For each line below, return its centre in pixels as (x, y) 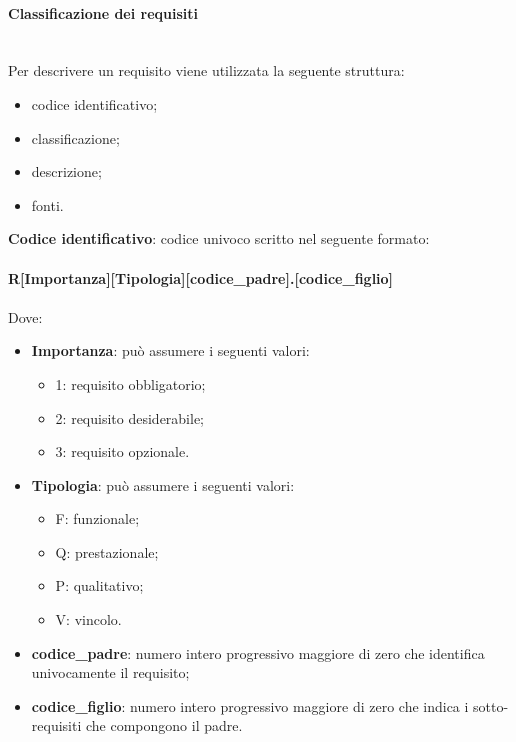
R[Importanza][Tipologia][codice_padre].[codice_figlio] (201, 277)
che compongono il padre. (164, 725)
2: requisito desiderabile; (130, 417)
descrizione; (66, 171)
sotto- (491, 705)
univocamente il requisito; (110, 672)
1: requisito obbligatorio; (130, 383)
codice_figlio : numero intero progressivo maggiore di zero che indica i (250, 705)
